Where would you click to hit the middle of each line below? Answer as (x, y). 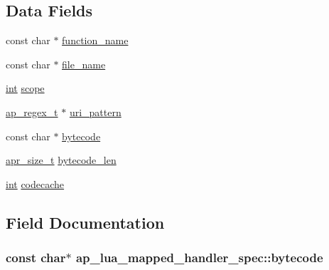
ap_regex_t (32, 111)
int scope (25, 88)
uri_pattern (95, 111)
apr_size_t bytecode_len (61, 160)
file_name (84, 64)
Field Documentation (85, 222)
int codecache (35, 183)
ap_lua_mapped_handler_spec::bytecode (199, 258)
